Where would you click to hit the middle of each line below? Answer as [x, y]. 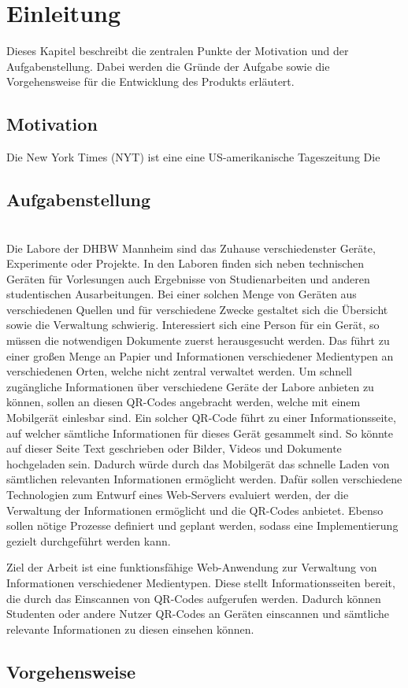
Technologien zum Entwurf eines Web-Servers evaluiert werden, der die [178, 494]
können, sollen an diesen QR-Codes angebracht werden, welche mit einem [184, 402]
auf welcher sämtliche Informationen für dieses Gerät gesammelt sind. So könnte [200, 433]
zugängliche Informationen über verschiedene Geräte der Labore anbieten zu [190, 386]
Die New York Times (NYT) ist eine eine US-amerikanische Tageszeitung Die [193, 157]
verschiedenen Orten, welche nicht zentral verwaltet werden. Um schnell [179, 371]
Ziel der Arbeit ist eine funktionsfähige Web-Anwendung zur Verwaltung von [192, 567]
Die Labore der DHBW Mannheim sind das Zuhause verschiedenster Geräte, [191, 248]
